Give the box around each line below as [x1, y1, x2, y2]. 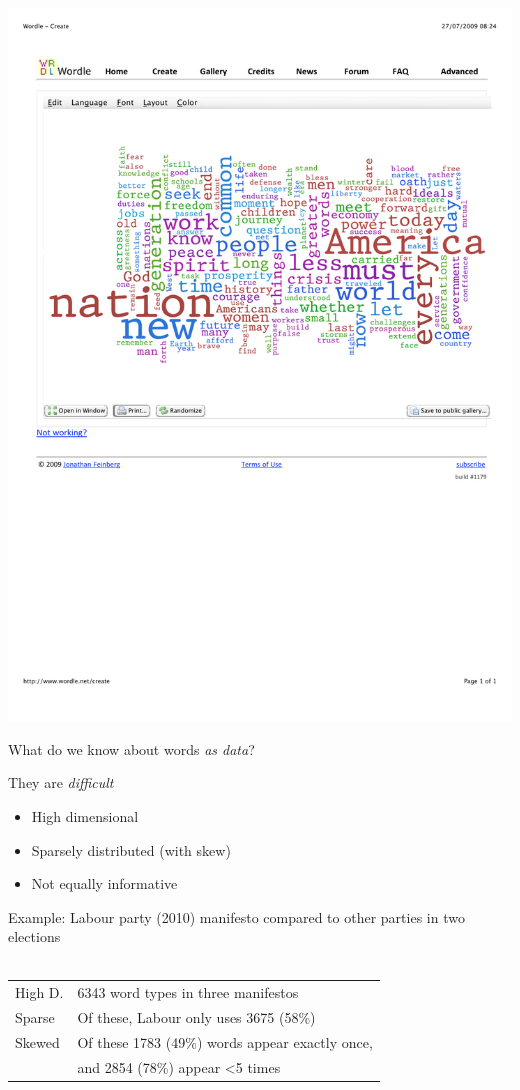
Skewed [15, 1031, 60, 1052]
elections [8, 926, 61, 947]
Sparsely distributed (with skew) [31, 839, 231, 860]
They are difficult [8, 772, 114, 793]
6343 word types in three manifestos [77, 982, 299, 1003]
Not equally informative [31, 873, 178, 894]
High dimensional [31, 805, 139, 826]
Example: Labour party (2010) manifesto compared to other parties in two [8, 906, 465, 927]
